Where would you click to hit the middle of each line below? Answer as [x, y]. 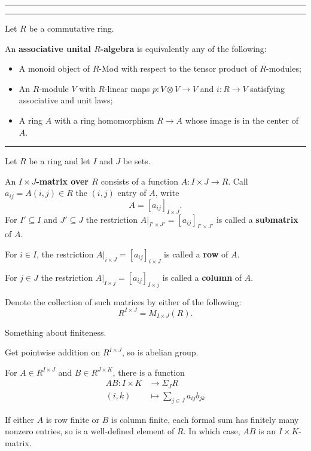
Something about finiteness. [56, 332]
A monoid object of [54, 68]
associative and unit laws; [66, 100]
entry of [132, 193]
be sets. [137, 161]
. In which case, [212, 431]
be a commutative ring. [71, 28]
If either [20, 419]
